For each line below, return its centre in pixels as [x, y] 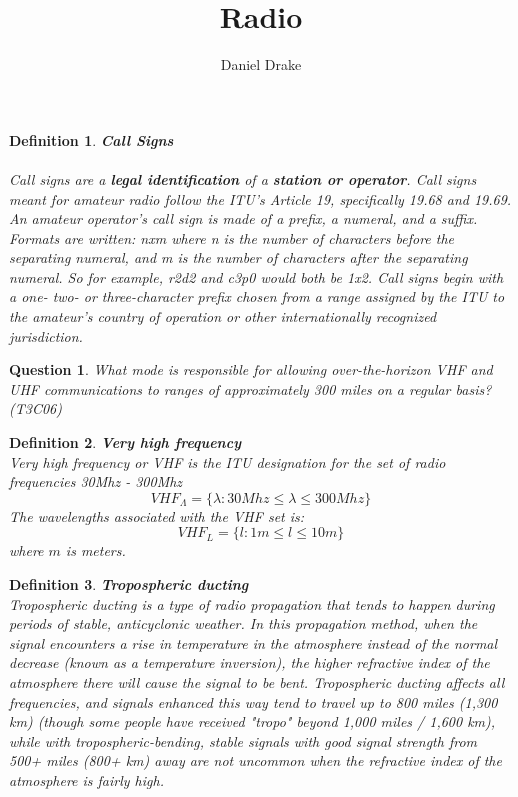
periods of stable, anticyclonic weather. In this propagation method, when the [243, 623]
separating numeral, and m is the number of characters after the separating [238, 257]
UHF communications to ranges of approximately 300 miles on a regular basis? [250, 388]
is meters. [95, 550]
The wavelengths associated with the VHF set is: [157, 515]
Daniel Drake [261, 64]
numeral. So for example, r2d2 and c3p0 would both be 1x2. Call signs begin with [256, 276]
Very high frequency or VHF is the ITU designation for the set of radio [227, 461]
